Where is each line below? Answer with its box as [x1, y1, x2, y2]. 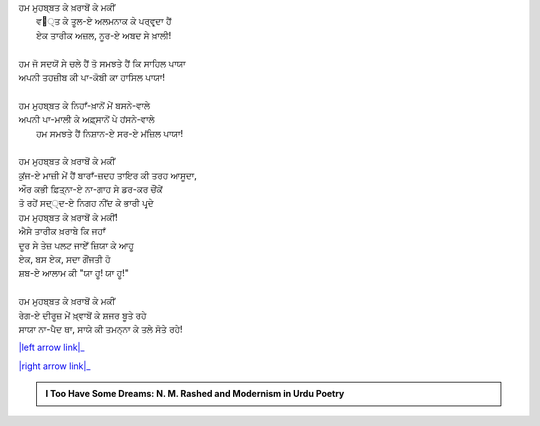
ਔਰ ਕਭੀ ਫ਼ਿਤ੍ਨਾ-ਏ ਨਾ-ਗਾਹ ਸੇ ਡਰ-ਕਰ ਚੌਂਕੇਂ [18, 183, 164, 195]
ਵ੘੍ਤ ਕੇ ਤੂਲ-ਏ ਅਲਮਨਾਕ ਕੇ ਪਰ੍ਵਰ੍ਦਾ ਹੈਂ [36, 15, 172, 27]
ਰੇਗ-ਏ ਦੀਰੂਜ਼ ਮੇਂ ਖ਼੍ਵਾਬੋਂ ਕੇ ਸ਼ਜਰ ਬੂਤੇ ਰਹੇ [18, 309, 147, 321]
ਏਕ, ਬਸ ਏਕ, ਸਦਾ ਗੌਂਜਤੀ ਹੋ [18, 253, 111, 265]
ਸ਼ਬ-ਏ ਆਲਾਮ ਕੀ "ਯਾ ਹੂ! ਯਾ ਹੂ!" [18, 267, 129, 279]
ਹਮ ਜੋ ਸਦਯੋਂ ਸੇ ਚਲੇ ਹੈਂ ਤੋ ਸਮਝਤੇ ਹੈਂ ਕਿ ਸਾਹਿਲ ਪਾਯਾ [18, 57, 187, 69]
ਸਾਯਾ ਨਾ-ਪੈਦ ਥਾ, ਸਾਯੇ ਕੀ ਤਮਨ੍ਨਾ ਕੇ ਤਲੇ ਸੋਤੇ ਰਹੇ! [18, 323, 184, 335]
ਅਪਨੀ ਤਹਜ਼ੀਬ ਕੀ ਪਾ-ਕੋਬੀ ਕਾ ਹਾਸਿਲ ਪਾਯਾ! [18, 71, 165, 83]
